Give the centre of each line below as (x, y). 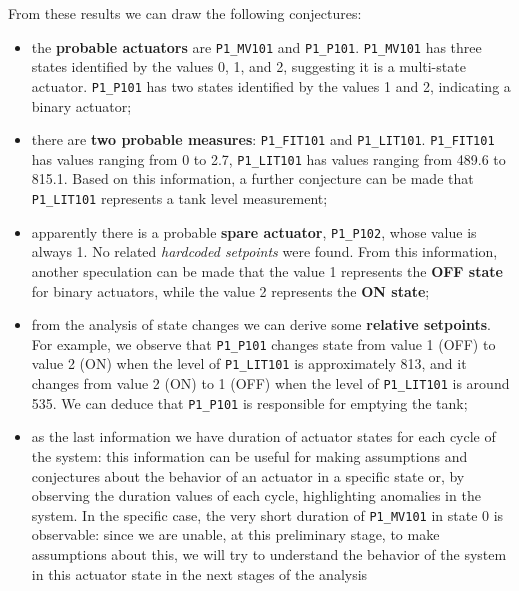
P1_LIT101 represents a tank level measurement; (179, 198)
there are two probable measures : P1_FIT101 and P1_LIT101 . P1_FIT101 (263, 139)
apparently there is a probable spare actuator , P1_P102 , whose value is (254, 231)
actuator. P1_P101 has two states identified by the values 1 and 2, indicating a (271, 85)
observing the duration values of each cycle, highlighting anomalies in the (256, 495)
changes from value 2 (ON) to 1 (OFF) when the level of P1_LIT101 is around (270, 383)
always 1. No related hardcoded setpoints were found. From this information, (264, 251)
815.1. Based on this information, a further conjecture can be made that (252, 178)
